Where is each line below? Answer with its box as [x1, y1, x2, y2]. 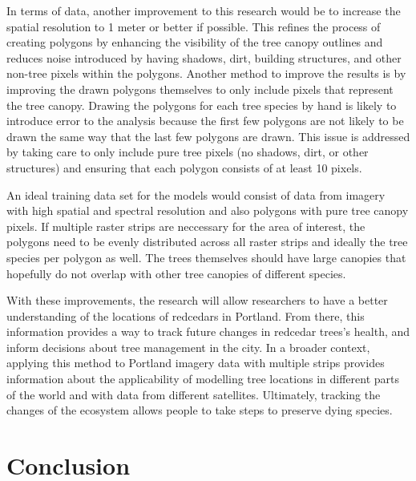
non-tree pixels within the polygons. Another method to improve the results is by [6, 65, 406, 82]
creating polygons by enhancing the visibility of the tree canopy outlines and [6, 34, 383, 51]
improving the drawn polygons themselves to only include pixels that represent [6, 80, 394, 97]
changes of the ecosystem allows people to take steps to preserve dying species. [6, 402, 393, 418]
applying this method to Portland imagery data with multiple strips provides [6, 354, 385, 371]
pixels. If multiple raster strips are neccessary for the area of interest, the [6, 217, 366, 234]
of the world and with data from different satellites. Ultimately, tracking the [6, 386, 381, 402]
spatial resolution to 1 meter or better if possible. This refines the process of [6, 18, 381, 34]
